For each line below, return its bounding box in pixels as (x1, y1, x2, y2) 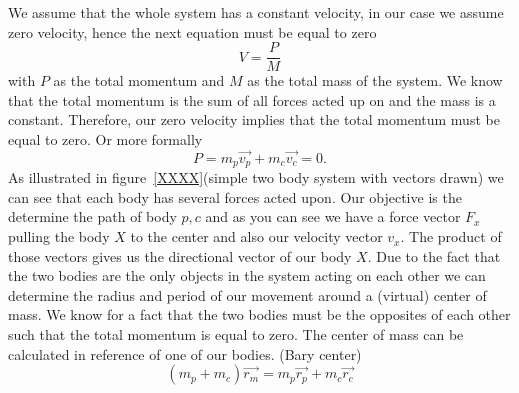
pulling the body (8, 226, 110, 247)
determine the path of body (8, 206, 177, 227)
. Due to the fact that (367, 245, 501, 266)
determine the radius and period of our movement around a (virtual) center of (8, 284, 487, 305)
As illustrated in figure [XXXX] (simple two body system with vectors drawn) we (8, 167, 504, 188)
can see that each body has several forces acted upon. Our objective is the (8, 186, 462, 207)
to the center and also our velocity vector (130, 226, 383, 247)
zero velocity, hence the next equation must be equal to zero (8, 21, 377, 42)
